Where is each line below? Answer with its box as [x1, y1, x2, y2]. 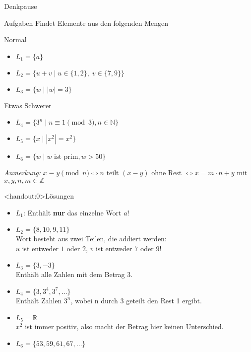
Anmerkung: [4, 167, 41, 178]
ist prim [54, 153, 78, 161]
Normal [4, 34, 27, 45]
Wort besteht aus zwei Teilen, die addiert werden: [15, 233, 167, 244]
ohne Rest [151, 167, 182, 178]
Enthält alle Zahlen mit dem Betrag [15, 269, 125, 280]
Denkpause [4, 1, 37, 11]
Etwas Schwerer [4, 100, 52, 110]
